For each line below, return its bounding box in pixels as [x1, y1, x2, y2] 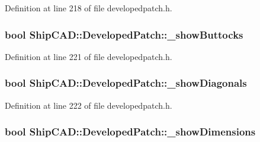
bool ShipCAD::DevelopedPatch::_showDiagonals [5, 75, 247, 90]
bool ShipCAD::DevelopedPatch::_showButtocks [5, 27, 243, 42]
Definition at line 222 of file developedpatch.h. [5, 99, 172, 111]
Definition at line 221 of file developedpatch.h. [5, 50, 172, 62]
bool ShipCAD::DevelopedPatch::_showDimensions [5, 124, 256, 139]
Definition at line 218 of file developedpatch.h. [5, 2, 172, 14]
